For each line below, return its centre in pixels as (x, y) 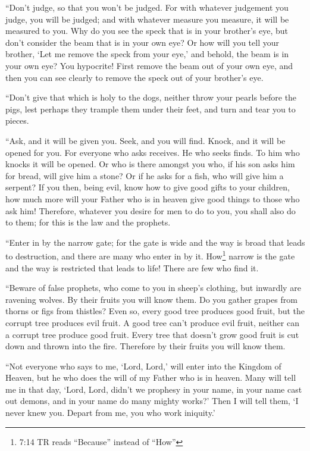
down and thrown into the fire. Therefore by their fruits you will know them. (145, 346)
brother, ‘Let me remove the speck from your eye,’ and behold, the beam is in (147, 54)
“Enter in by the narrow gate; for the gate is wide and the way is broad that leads (155, 242)
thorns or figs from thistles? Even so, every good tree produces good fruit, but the (155, 311)
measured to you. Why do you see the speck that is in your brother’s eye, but (147, 31)
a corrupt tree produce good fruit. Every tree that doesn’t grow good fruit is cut (152, 334)
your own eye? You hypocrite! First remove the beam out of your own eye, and (149, 65)
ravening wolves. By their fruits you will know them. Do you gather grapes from (151, 299)
